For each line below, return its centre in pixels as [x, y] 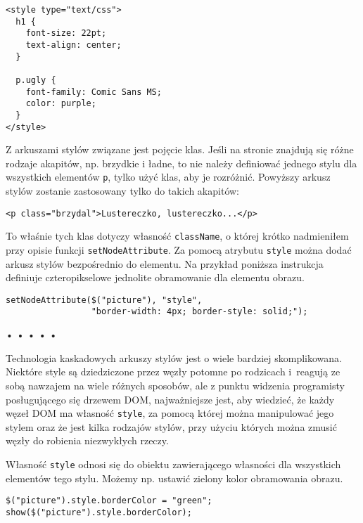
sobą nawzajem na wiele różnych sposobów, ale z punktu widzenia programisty [175, 385]
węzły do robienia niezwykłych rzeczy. [87, 440]
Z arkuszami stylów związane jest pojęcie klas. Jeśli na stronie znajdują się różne [180, 149]
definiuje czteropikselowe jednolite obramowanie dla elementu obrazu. [155, 277]
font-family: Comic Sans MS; [94, 92]
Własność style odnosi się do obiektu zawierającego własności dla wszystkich [173, 464]
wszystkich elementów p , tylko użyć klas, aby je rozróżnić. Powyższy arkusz [168, 177]
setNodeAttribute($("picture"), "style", [104, 300]
